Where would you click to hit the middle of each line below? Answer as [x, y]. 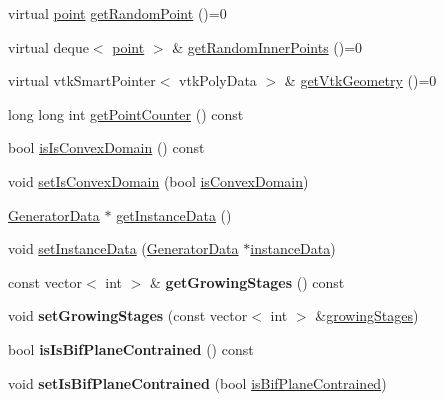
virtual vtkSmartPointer [82, 80]
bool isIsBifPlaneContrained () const [131, 348]
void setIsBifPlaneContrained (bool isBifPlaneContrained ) [197, 382]
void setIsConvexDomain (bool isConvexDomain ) [158, 180]
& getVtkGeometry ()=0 [360, 80]
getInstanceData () [174, 214]
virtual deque [48, 46]
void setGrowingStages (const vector [128, 315]
